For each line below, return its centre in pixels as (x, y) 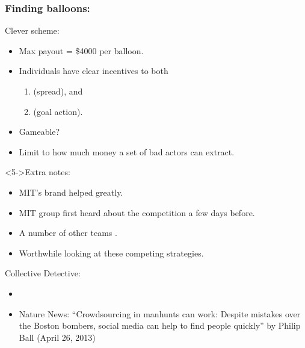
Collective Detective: (43, 273)
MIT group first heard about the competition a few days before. (137, 212)
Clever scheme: (32, 30)
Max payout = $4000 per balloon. (81, 50)
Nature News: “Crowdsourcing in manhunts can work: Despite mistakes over (160, 313)
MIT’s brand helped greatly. (71, 192)
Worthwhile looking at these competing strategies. (111, 253)
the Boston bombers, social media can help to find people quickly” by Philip (160, 325)
